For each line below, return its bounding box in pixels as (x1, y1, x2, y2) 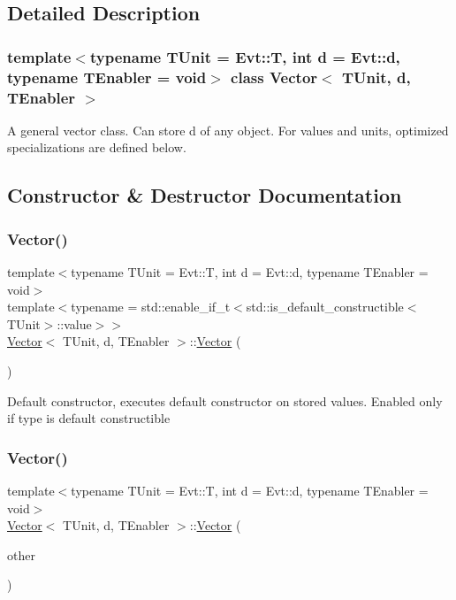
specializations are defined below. (7, 138, 186, 157)
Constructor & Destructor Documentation (7, 181, 402, 209)
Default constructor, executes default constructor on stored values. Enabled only (7, 391, 443, 410)
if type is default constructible (7, 409, 171, 427)
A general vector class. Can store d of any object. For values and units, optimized (7, 120, 449, 139)
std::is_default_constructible (246, 297, 404, 316)
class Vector (231, 65, 318, 88)
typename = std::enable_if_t (71, 297, 231, 316)
